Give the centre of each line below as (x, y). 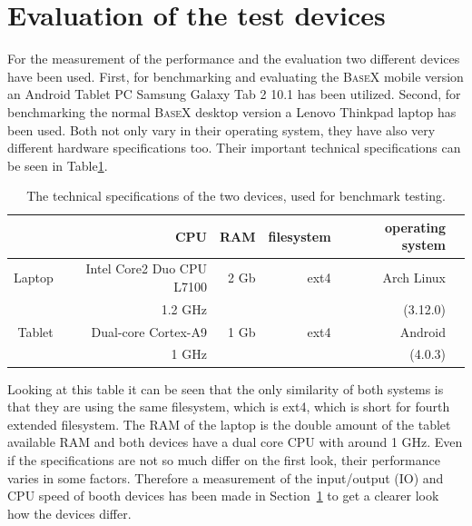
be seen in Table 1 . (58, 165)
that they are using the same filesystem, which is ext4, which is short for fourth (229, 407)
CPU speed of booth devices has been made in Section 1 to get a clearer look (223, 496)
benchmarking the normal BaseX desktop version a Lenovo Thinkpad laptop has (232, 111)
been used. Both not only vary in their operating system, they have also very (221, 129)
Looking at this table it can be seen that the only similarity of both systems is (226, 388)
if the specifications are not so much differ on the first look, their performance (224, 459)
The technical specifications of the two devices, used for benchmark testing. (236, 196)
